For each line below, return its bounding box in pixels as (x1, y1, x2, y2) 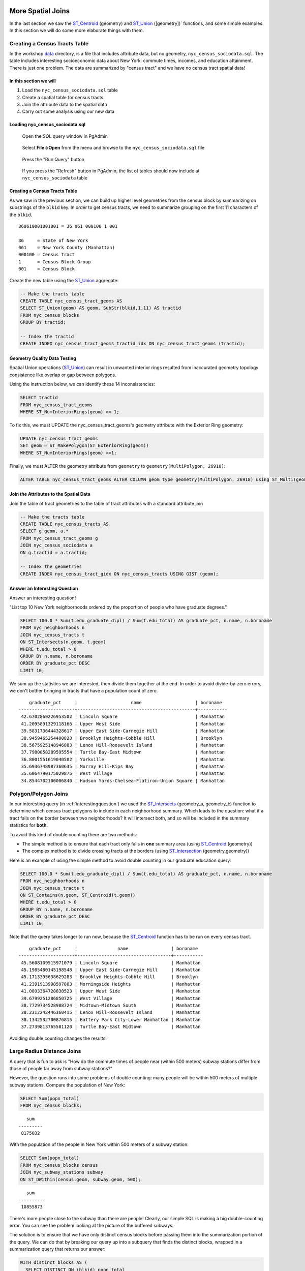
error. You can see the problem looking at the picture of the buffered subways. (9, 1223, 174, 1229)
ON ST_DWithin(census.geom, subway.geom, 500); (20, 1176, 141, 1182)
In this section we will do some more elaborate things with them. (9, 27, 144, 33)
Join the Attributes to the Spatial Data (9, 491, 91, 497)
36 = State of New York (18, 237, 88, 244)
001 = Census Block (18, 266, 75, 272)
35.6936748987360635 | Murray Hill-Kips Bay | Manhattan (21, 764, 225, 770)
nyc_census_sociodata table (22, 175, 88, 181)
